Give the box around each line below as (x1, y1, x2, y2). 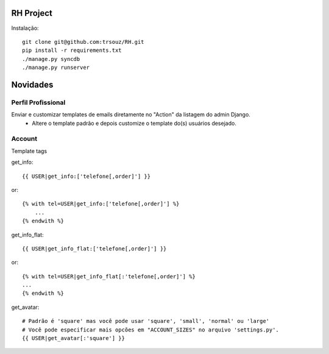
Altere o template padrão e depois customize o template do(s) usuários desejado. (32, 119, 237, 127)
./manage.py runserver (22, 64, 90, 71)
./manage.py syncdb (22, 55, 80, 62)
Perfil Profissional (11, 98, 66, 107)
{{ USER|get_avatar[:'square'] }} (22, 335, 125, 342)
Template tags (11, 147, 48, 155)
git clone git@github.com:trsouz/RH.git (22, 38, 144, 45)
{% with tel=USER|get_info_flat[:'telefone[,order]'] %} (22, 273, 196, 280)
